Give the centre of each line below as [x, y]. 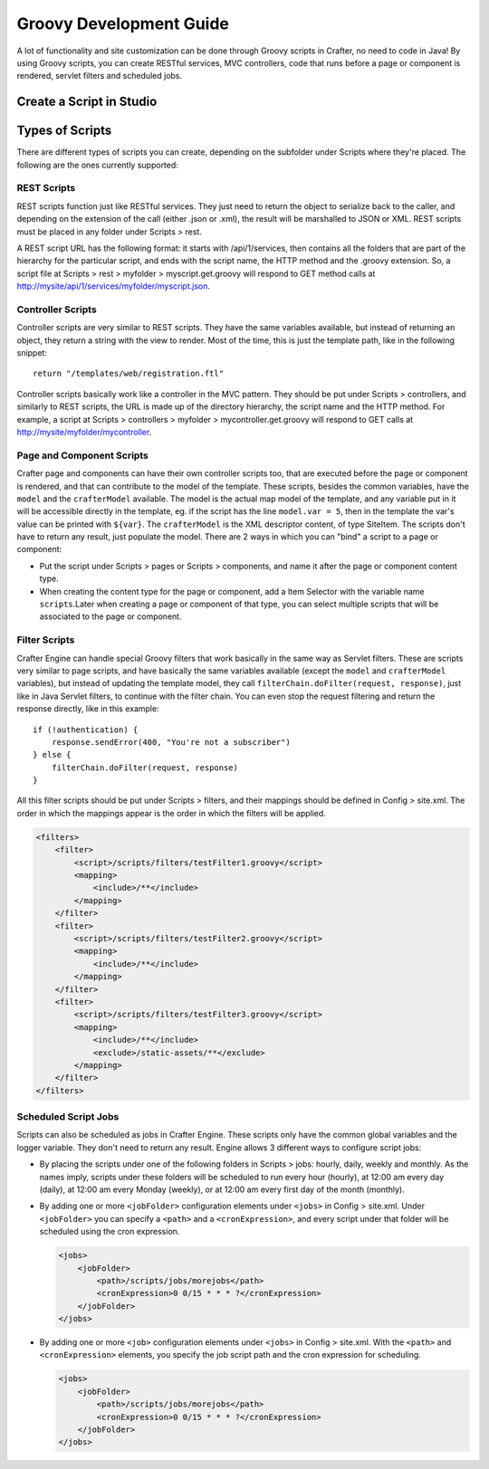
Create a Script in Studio [87, 102]
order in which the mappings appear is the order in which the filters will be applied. [171, 813]
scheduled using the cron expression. [110, 1232]
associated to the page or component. [110, 616]
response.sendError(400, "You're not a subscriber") [171, 742]
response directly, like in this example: [88, 709]
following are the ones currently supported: [97, 165]
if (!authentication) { [86, 730]
